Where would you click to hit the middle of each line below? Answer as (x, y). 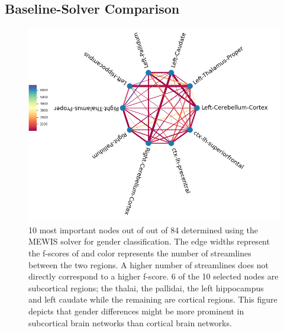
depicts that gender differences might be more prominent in (136, 311)
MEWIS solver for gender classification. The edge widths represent (149, 241)
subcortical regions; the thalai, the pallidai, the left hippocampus (146, 287)
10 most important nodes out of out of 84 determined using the (143, 229)
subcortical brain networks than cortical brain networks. (130, 322)
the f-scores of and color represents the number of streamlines (140, 253)
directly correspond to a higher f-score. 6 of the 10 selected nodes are (154, 276)
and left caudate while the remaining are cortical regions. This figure (153, 299)
